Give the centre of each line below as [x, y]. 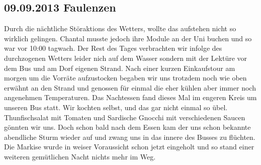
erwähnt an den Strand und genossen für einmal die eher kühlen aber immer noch [130, 87]
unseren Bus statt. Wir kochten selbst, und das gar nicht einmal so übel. [116, 107]
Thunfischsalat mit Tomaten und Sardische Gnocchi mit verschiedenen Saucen [125, 117]
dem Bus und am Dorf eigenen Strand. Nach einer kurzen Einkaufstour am [120, 68]
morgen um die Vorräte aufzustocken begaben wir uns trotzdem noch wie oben [125, 78]
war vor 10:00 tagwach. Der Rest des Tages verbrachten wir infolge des [113, 48]
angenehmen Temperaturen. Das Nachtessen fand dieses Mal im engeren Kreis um [130, 97]
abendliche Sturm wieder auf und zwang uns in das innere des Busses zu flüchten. [130, 137]
